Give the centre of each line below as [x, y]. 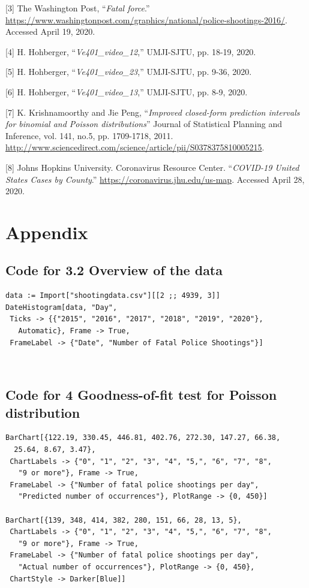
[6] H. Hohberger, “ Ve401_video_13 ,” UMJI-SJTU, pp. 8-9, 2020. [127, 91]
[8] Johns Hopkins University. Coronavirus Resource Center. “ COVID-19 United [152, 167]
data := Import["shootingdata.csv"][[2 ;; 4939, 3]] [113, 296]
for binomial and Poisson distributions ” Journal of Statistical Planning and [144, 124]
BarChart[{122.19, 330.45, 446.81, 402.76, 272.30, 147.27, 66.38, [143, 438]
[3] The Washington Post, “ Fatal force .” [78, 8]
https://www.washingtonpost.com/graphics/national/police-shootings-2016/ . [146, 19]
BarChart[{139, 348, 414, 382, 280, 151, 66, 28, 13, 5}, [124, 520]
